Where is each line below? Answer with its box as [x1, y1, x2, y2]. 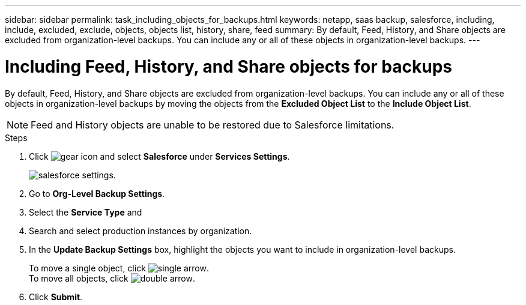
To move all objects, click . [29, 273, 195, 283]
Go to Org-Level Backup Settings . [29, 188, 165, 199]
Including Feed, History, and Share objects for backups [5, 56, 452, 77]
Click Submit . [29, 291, 83, 302]
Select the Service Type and [29, 207, 142, 217]
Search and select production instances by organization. [29, 225, 252, 236]
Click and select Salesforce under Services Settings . [29, 151, 290, 162]
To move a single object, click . [29, 262, 209, 273]
